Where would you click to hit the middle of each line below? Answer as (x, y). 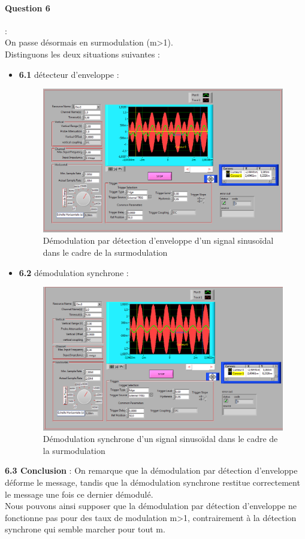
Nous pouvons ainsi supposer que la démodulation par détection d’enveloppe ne (151, 506)
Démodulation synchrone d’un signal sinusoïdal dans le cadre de (160, 439)
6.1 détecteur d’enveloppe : (69, 74)
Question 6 (28, 7)
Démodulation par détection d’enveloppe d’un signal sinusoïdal (158, 240)
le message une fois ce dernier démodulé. (79, 494)
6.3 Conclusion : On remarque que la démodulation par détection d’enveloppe (151, 470)
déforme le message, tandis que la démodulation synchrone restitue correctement (152, 482)
